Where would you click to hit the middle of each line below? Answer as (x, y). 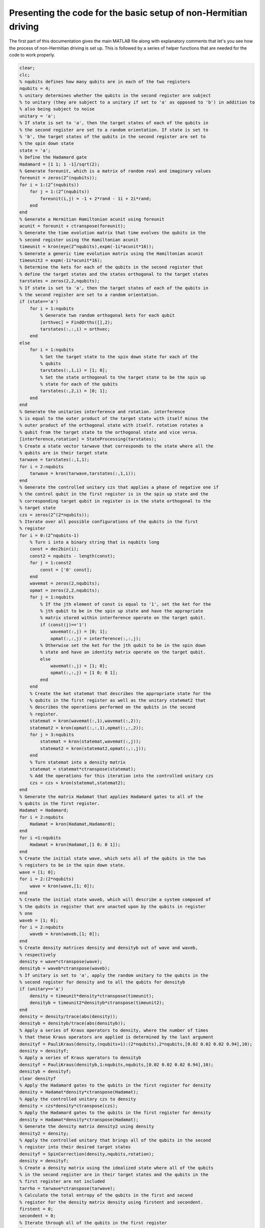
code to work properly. (32, 55)
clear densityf (38, 1078)
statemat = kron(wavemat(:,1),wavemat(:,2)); (85, 721)
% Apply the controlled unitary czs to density (78, 1099)
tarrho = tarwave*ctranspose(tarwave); (67, 1188)
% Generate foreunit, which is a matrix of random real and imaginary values (115, 171)
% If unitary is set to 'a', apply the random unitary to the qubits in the (114, 975)
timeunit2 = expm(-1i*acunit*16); (61, 261)
